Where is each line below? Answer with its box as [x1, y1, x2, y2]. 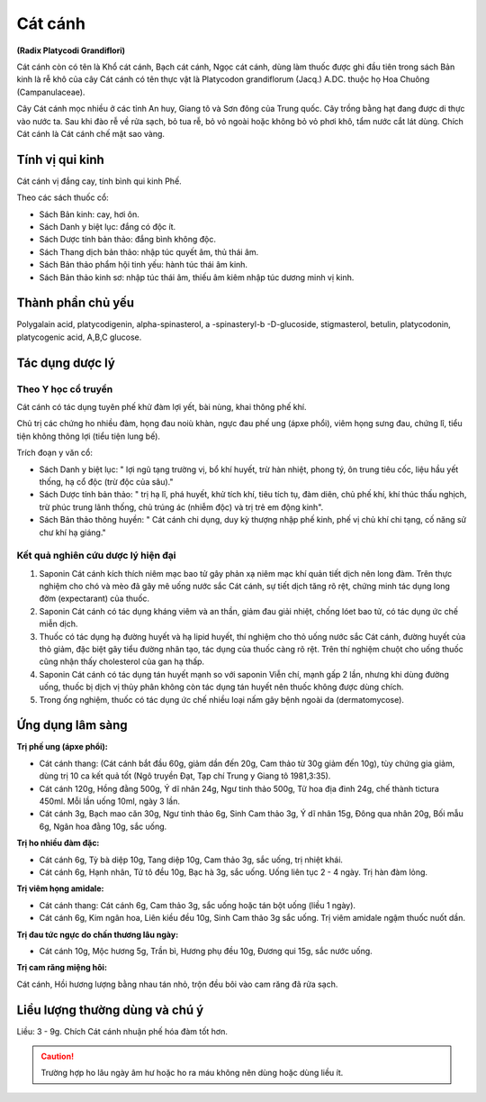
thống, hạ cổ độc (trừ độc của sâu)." [39, 476, 174, 487]
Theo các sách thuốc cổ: [16, 192, 110, 203]
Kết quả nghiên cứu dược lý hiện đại [16, 550, 176, 562]
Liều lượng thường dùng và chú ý [16, 1002, 204, 1017]
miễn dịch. [39, 618, 78, 630]
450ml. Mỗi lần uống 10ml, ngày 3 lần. [39, 796, 180, 806]
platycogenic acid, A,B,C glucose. [16, 332, 142, 342]
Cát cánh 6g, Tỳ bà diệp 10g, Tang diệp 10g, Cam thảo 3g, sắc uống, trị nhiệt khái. [39, 854, 344, 865]
